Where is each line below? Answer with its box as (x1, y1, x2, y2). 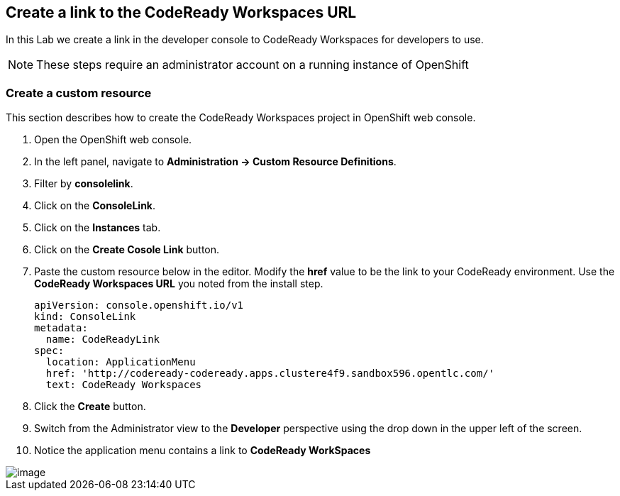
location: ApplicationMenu (45, 356, 196, 368)
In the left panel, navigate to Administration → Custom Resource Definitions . (34, 155, 397, 168)
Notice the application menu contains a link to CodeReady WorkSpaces (34, 444, 371, 457)
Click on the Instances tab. (34, 221, 161, 234)
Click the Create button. (34, 400, 146, 413)
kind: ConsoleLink (34, 311, 136, 323)
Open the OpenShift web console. (34, 133, 192, 146)
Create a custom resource (6, 85, 152, 100)
